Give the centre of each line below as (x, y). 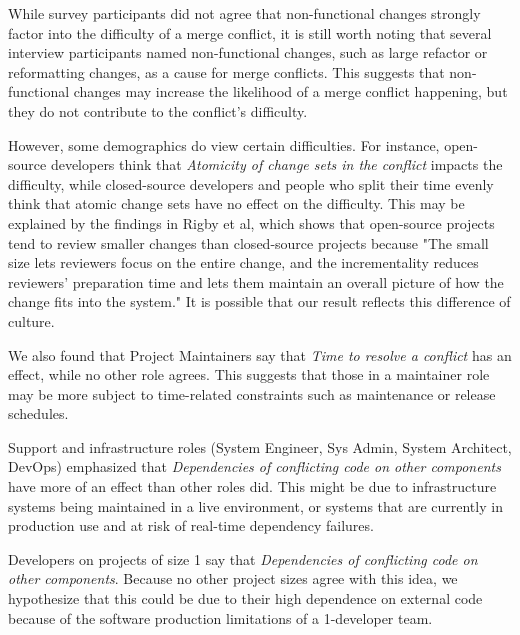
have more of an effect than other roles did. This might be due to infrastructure (252, 486)
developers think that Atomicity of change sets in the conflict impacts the (276, 164)
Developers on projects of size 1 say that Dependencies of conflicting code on (243, 558)
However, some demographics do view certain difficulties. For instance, (224, 144)
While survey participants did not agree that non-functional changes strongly (244, 13)
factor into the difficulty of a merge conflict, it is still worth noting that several (250, 32)
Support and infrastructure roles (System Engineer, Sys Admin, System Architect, (260, 446)
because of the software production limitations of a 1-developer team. (220, 617)
